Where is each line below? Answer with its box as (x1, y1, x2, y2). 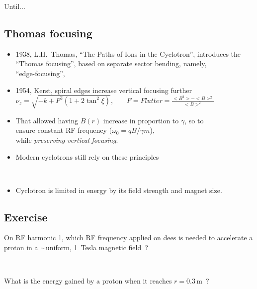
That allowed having (15, 115, 79, 125)
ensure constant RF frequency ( (15, 125, 112, 135)
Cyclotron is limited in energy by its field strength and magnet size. (15, 185, 222, 195)
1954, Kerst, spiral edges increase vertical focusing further (15, 85, 192, 95)
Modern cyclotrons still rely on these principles (15, 151, 159, 162)
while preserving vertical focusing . (15, 134, 118, 145)
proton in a (4, 242, 38, 253)
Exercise (4, 209, 48, 224)
